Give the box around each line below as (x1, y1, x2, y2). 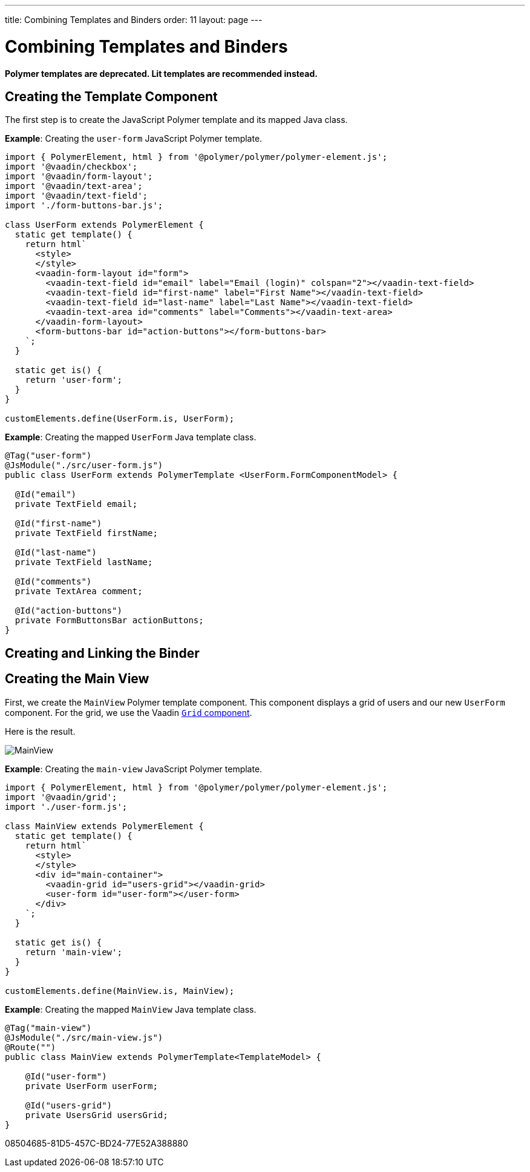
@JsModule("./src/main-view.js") (5, 1032, 163, 1042)
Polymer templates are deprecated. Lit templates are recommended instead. (5, 68, 318, 79)
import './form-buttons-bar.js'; (5, 200, 163, 211)
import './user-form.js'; (5, 801, 128, 812)
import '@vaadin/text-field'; (5, 191, 148, 201)
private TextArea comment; (15, 586, 143, 597)
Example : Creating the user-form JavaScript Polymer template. (5, 133, 263, 144)
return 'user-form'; (25, 375, 122, 385)
